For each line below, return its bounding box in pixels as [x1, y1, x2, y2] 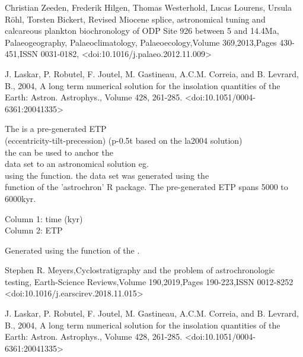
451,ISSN [5, 48, 39, 60]
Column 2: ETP [5, 224, 63, 236]
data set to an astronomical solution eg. [5, 157, 149, 170]
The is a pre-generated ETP [5, 122, 107, 135]
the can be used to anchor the [5, 146, 113, 158]
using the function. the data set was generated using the [5, 169, 209, 181]
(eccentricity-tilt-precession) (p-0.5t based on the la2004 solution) [5, 134, 243, 146]
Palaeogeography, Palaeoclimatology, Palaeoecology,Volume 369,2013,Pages [5, 36, 277, 48]
